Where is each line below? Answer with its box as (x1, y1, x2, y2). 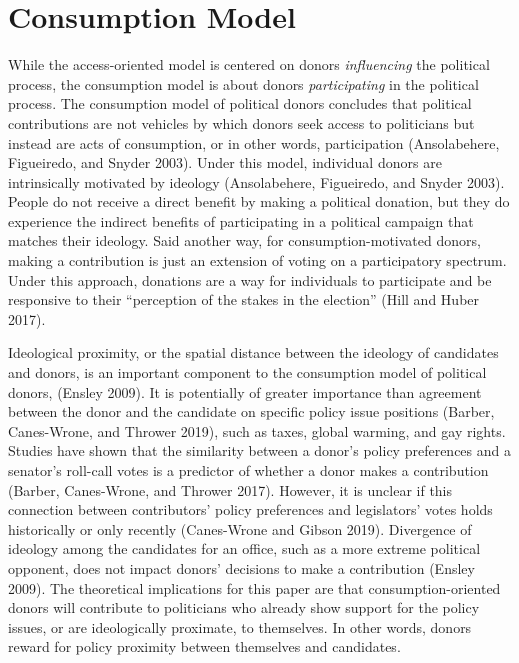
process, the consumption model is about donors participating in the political (8, 73, 479, 94)
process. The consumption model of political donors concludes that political (8, 93, 472, 114)
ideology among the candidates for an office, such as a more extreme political (8, 538, 481, 559)
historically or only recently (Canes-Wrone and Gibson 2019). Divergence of (8, 518, 472, 539)
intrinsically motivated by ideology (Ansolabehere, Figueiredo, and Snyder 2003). (8, 171, 505, 192)
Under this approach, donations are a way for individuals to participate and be (8, 269, 492, 290)
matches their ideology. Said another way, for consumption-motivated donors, (8, 230, 481, 251)
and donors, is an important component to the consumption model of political (8, 362, 487, 383)
